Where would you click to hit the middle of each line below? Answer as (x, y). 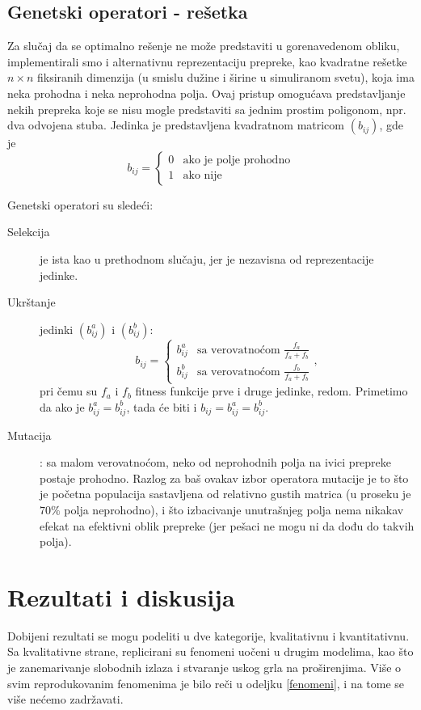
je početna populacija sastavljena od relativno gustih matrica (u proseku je (225, 494)
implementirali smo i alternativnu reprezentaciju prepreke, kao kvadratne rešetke (207, 61)
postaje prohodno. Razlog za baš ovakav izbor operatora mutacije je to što (224, 478)
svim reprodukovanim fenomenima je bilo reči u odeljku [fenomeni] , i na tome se (206, 683)
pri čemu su (69, 391)
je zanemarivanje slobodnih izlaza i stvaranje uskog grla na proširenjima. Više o (204, 667)
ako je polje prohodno (237, 161)
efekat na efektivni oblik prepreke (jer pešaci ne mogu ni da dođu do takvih (227, 525)
